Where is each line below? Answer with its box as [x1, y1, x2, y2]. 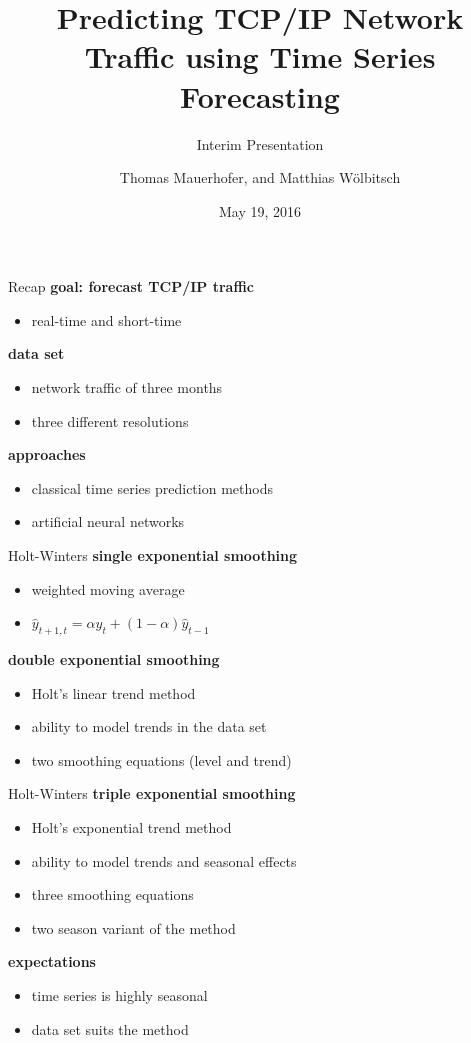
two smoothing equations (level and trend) [31, 749, 292, 770]
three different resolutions [31, 410, 189, 431]
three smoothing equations [31, 884, 194, 905]
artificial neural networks [31, 511, 185, 532]
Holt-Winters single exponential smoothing [8, 545, 298, 566]
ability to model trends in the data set [31, 716, 267, 737]
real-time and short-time [31, 309, 182, 330]
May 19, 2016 [218, 200, 302, 221]
